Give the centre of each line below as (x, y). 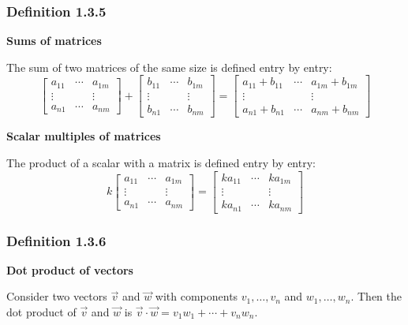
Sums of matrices (54, 41)
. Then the (376, 296)
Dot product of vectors (70, 269)
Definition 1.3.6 (56, 240)
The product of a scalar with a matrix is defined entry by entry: (161, 162)
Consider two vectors (57, 296)
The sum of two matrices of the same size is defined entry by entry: (169, 67)
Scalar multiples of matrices (84, 136)
